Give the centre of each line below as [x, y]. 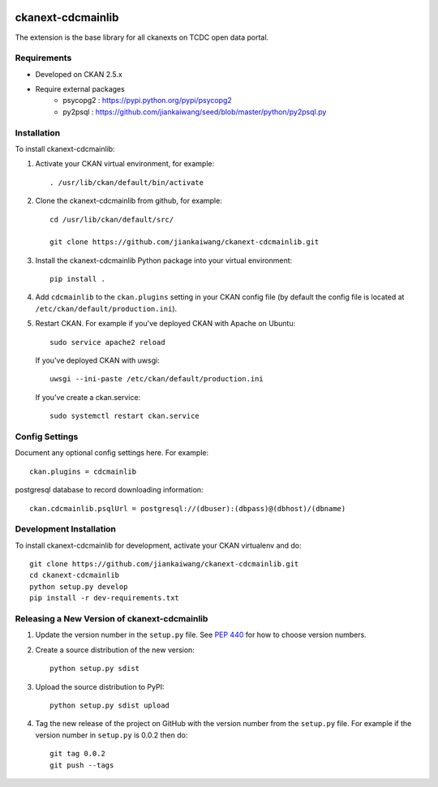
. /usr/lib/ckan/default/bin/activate [127, 182]
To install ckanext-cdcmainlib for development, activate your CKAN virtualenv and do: [158, 545]
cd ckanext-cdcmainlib [75, 575]
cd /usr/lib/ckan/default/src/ [112, 219]
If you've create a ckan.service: [88, 397]
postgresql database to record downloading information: [109, 490]
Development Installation [66, 529]
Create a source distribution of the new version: [115, 650]
